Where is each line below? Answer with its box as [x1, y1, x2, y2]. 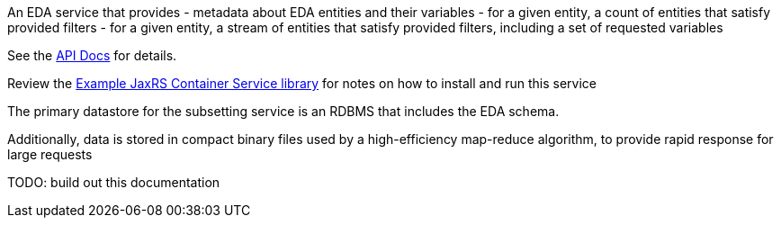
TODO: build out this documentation [7, 175, 220, 190]
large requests [7, 147, 93, 162]
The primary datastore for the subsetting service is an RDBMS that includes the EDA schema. [7, 103, 560, 119]
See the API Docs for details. [7, 48, 177, 63]
